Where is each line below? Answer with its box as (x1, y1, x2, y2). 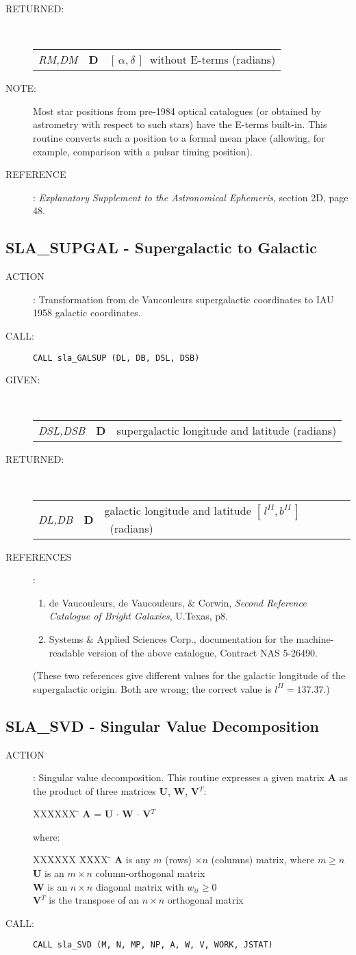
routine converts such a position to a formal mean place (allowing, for (33, 130, 325, 144)
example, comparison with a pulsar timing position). (33, 144, 253, 158)
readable (49, 645, 85, 659)
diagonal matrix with (95, 879, 184, 893)
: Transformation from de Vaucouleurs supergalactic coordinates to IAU (33, 292, 334, 306)
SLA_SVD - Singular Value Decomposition (5, 715, 319, 736)
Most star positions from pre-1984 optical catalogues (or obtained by (33, 103, 321, 118)
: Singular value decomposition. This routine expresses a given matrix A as (33, 770, 348, 785)
